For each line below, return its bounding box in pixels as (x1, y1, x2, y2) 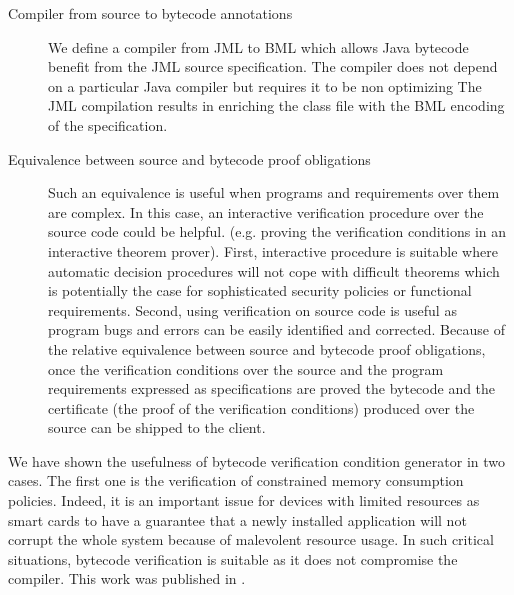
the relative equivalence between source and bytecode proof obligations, (48, 338, 486, 359)
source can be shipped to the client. (48, 417, 266, 438)
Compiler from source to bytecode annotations (8, 3, 293, 23)
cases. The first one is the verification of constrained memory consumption (8, 470, 464, 491)
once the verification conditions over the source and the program (48, 358, 444, 379)
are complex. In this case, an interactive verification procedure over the (48, 201, 484, 222)
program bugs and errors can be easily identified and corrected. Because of (48, 319, 505, 340)
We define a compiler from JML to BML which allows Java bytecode (48, 36, 469, 57)
